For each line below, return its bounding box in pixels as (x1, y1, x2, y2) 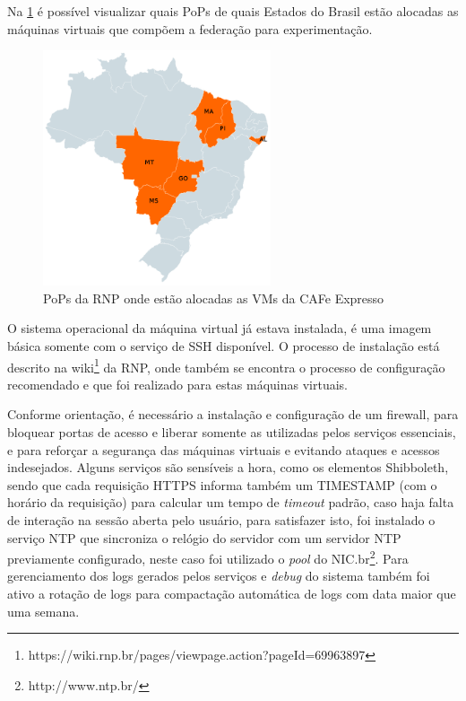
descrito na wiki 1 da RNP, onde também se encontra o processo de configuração (7, 355, 445, 376)
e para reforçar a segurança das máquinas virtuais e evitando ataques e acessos (7, 440, 440, 459)
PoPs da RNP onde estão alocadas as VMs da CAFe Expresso (43, 288, 384, 307)
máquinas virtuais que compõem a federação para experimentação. (7, 19, 373, 38)
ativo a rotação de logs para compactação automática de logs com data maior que (7, 583, 456, 602)
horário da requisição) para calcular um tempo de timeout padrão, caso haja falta (7, 493, 454, 512)
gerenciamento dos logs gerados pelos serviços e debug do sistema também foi (7, 566, 430, 585)
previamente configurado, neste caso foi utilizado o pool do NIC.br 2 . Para (7, 547, 409, 567)
